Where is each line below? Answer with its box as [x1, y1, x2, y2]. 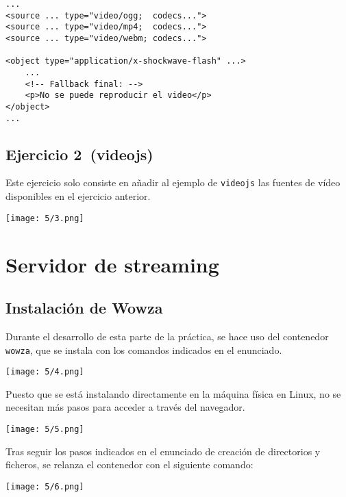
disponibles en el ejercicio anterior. [5, 189, 151, 203]
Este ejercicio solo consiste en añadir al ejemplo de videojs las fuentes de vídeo [5, 175, 341, 190]
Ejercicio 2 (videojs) [5, 143, 153, 164]
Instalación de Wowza [5, 297, 163, 318]
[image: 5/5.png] [5, 424, 84, 434]
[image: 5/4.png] [5, 367, 84, 377]
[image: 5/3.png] [5, 213, 84, 223]
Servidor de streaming [5, 250, 219, 278]
